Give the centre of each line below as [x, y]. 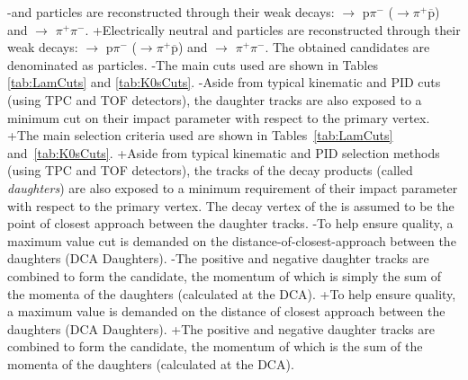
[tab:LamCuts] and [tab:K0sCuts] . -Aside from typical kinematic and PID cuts [224, 82]
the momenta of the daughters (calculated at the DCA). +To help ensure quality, [232, 293]
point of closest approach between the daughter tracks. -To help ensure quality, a [230, 223]
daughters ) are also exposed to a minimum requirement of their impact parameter [233, 187]
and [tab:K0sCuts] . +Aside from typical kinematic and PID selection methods [224, 152]
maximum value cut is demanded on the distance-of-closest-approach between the [232, 240]
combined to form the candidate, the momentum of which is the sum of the [215, 346]
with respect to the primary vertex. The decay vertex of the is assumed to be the [231, 205]
